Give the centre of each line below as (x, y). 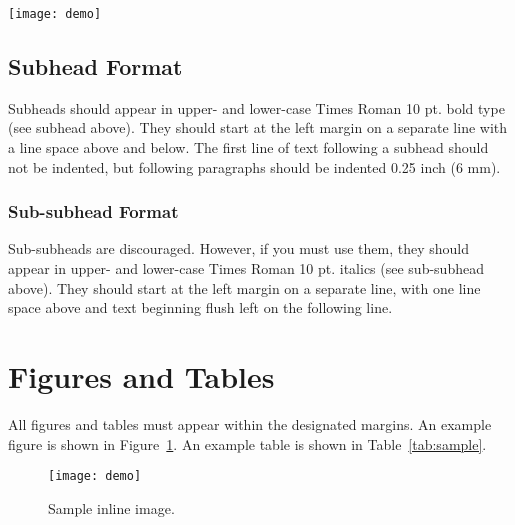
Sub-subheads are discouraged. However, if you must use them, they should (239, 248)
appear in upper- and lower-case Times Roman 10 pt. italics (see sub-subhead (246, 268)
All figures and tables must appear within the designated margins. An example (250, 423)
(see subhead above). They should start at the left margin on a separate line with (258, 127)
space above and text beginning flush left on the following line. (200, 307)
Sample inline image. (111, 507)
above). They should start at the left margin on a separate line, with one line (244, 287)
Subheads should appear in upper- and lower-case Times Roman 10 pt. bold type (256, 107)
